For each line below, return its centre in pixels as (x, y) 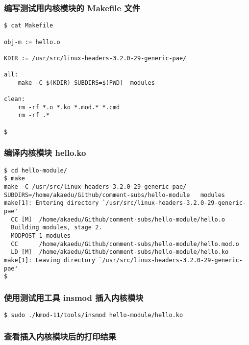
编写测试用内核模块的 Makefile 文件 (72, 8)
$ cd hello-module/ (36, 170)
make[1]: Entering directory (51, 203)
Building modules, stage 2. (57, 228)
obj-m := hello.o (32, 42)
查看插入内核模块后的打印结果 (60, 336)
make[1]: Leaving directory (50, 260)
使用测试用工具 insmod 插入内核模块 (74, 297)
